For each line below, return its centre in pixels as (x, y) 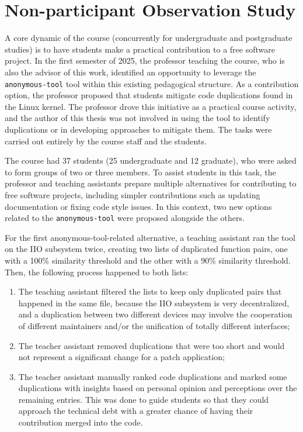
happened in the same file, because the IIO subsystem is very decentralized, (154, 303)
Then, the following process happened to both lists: (97, 272)
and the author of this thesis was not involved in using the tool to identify (137, 118)
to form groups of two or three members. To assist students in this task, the (140, 172)
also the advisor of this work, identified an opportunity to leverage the (130, 72)
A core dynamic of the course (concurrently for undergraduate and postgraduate (149, 38)
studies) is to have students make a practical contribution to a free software (140, 49)
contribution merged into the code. (81, 422)
